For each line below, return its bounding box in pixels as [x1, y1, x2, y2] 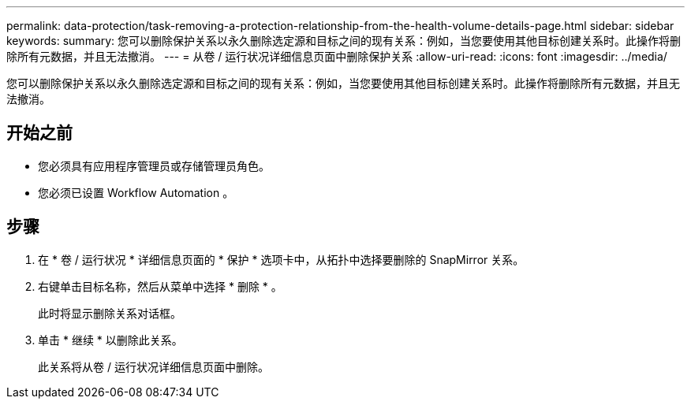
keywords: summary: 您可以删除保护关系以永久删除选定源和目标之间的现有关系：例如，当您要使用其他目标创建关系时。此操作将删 [6, 34, 682, 47]
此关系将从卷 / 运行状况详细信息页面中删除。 [38, 359, 269, 373]
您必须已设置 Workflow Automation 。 [38, 185, 234, 199]
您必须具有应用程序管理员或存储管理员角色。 [38, 158, 270, 173]
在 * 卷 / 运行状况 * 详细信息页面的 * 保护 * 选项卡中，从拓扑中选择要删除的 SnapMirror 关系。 [38, 252, 525, 266]
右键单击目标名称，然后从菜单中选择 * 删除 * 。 [38, 279, 282, 293]
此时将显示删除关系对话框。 [38, 306, 181, 320]
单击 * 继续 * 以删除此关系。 [38, 333, 183, 347]
